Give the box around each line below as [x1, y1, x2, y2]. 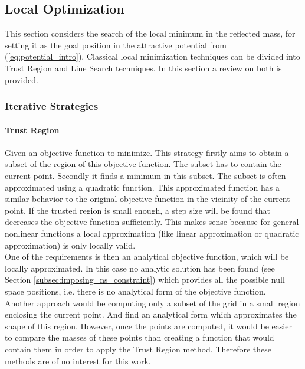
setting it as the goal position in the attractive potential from [5, 38, 227, 51]
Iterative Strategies [5, 99, 99, 113]
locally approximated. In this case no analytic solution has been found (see [5, 262, 275, 274]
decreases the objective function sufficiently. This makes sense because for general [5, 215, 299, 228]
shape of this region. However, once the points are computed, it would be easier [5, 319, 292, 332]
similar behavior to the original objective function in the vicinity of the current [5, 192, 290, 205]
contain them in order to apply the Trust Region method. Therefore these [5, 342, 272, 355]
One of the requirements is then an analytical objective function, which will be [5, 250, 289, 263]
